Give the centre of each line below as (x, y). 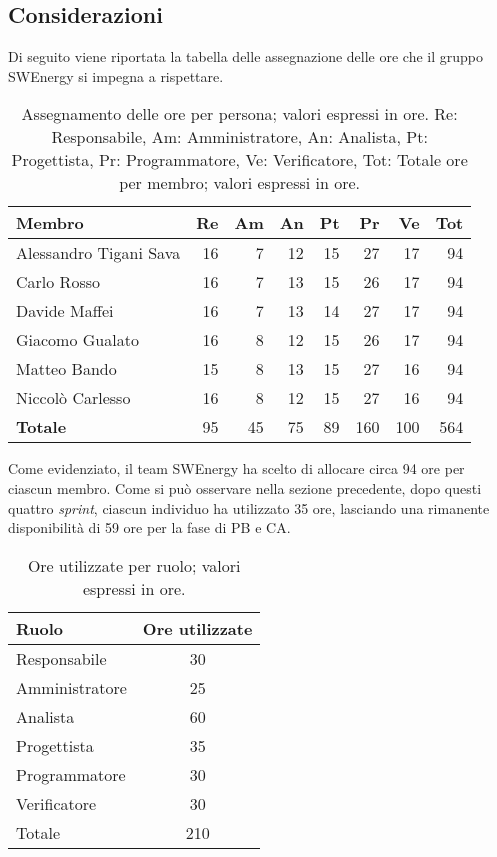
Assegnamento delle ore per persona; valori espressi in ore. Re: (239, 114)
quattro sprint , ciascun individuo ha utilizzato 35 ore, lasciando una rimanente (249, 507)
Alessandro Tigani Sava (98, 253)
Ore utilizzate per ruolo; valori (134, 565)
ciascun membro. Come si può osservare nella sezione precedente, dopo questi (245, 487)
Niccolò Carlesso (73, 398)
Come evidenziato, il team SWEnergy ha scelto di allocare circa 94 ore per (236, 468)
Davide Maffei (65, 311)
